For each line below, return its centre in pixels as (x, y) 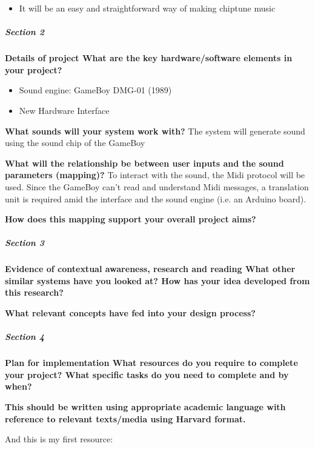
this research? (34, 292)
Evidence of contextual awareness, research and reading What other (150, 269)
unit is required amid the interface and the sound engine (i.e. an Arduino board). (156, 198)
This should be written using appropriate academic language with (145, 406)
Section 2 (25, 32)
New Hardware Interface (64, 110)
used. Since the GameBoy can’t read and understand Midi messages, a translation (157, 186)
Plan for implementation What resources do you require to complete (151, 363)
